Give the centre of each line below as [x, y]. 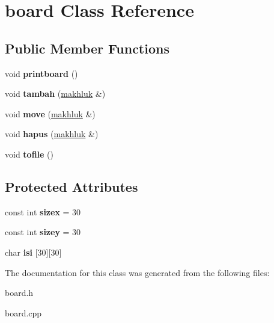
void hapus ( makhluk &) [52, 134]
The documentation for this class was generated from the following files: [137, 272]
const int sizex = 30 [43, 211]
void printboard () [41, 73]
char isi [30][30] [33, 252]
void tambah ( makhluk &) [55, 94]
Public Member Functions [87, 48]
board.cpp [23, 312]
